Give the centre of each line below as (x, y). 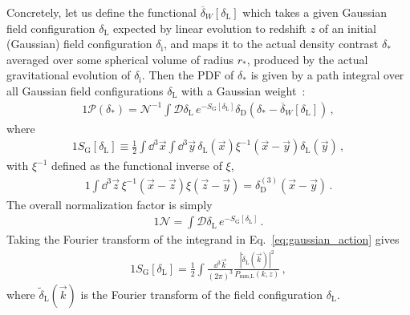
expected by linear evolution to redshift (209, 28)
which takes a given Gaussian (315, 12)
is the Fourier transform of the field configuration (202, 294)
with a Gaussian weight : (244, 90)
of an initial (347, 28)
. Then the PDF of (188, 75)
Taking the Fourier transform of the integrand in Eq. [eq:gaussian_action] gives (203, 239)
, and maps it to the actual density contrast (271, 44)
